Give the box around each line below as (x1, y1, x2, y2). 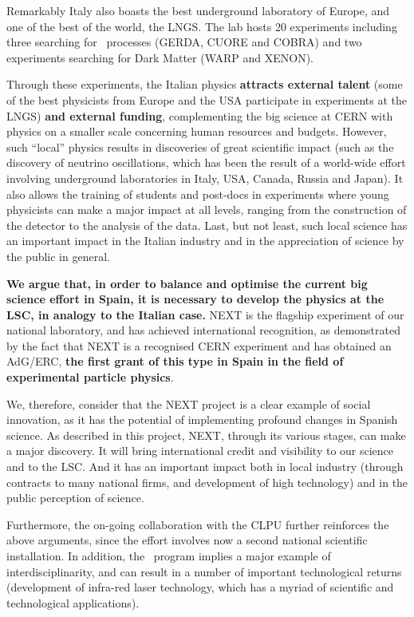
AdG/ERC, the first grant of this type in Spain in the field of (6, 353, 344, 370)
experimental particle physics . (6, 369, 174, 386)
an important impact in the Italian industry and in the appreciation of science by (6, 232, 404, 249)
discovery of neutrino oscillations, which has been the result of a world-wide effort (6, 154, 406, 171)
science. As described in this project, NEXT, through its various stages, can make (6, 426, 406, 443)
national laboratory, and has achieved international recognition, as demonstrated (6, 322, 400, 338)
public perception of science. (6, 489, 144, 506)
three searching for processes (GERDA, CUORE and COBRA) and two (6, 34, 362, 50)
